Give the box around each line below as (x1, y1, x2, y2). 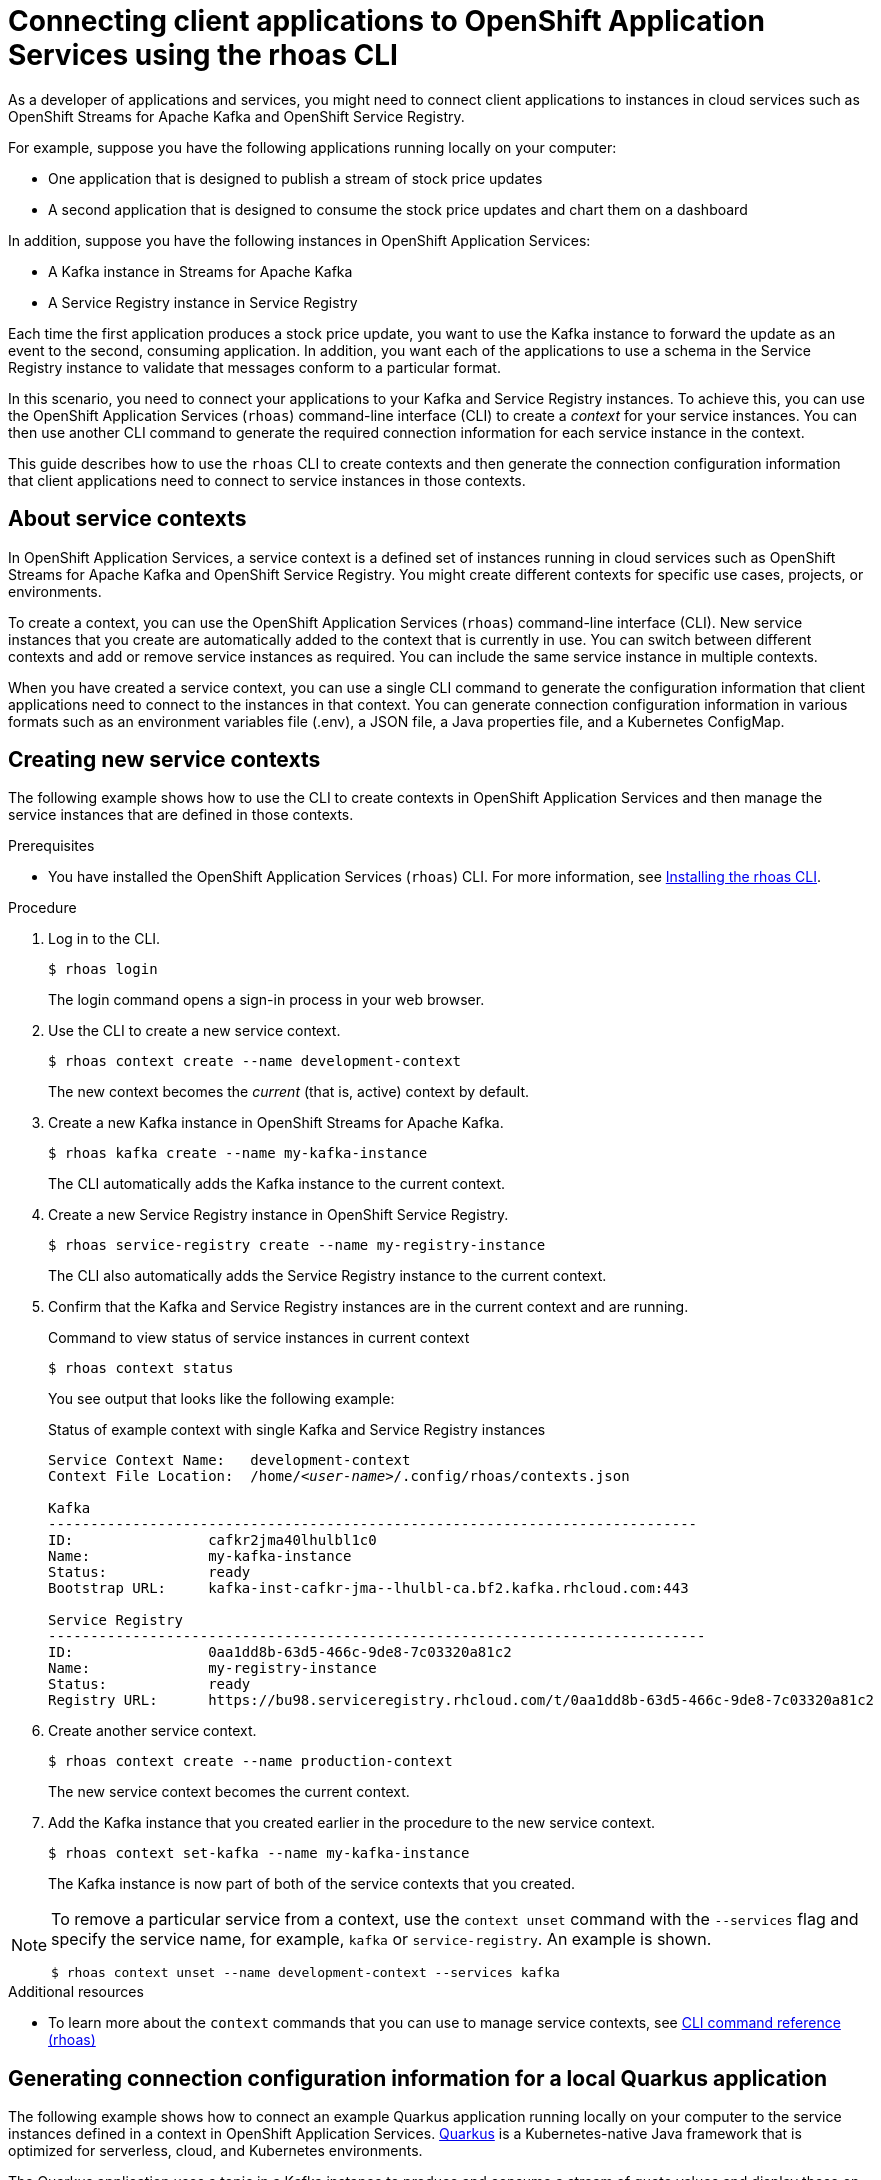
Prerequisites (8, 837, 95, 855)
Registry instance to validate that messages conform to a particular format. (8, 358, 501, 376)
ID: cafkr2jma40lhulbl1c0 (48, 1532, 377, 1549)
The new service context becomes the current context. (48, 1783, 410, 1801)
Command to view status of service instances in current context (48, 1329, 470, 1347)
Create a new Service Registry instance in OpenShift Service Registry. (48, 1206, 509, 1224)
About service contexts (8, 506, 247, 532)
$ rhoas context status (48, 1360, 234, 1377)
